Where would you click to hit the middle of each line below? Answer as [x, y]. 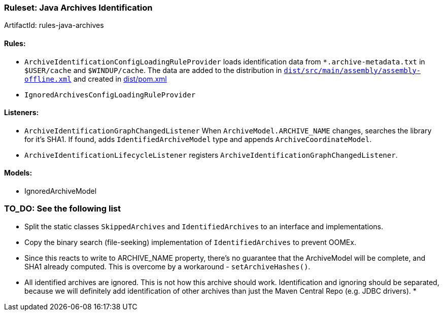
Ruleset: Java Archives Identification [78, 8]
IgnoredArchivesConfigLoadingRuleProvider [110, 95]
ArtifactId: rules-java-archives [54, 25]
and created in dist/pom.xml [120, 79]
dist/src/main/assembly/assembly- [352, 70]
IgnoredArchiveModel [61, 191]
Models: [18, 173]
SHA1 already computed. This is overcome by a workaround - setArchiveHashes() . [167, 266]
